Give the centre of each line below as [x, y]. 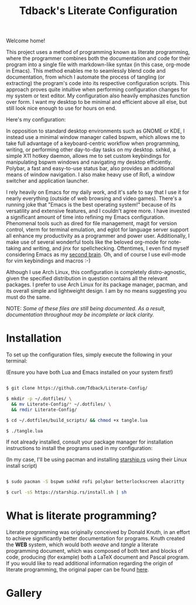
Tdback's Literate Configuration [98, 11]
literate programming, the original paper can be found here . [78, 570]
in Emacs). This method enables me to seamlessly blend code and [86, 71]
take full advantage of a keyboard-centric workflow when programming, [93, 143]
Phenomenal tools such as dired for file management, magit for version [92, 224]
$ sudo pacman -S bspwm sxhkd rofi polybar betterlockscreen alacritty [95, 482]
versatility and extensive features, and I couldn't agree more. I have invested [98, 211]
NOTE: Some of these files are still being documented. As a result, [86, 309]
